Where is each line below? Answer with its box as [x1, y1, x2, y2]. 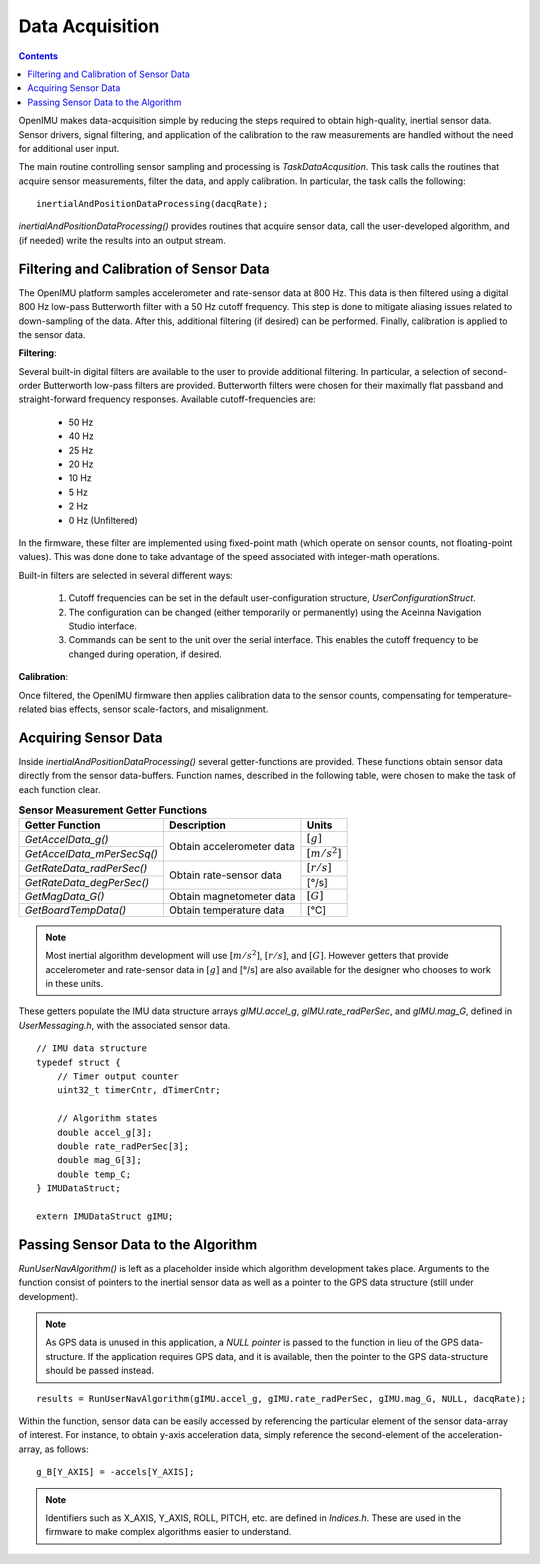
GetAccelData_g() [24, 832, 109, 846]
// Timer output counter [56, 1071, 179, 1082]
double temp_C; [56, 1168, 132, 1180]
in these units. [45, 978, 104, 990]
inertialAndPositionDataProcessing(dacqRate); [36, 198, 269, 210]
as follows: [44, 1443, 89, 1455]
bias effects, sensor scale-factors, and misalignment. [49, 703, 269, 715]
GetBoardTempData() [24, 903, 127, 917]
